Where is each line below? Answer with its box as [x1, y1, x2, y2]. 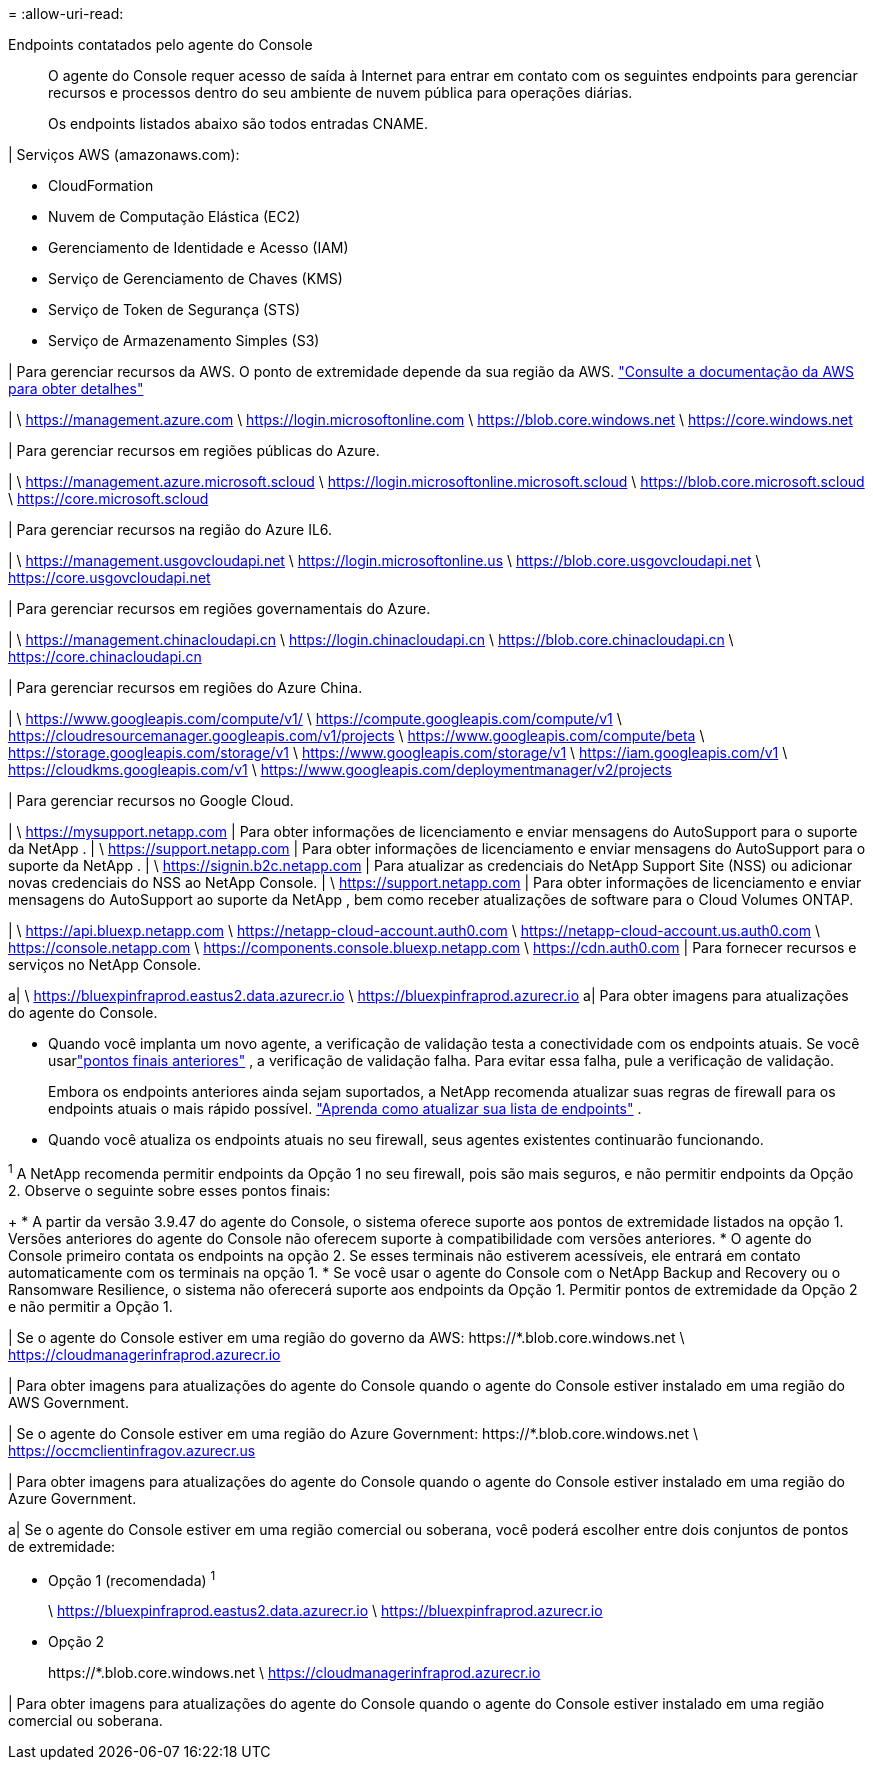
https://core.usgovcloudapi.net [8, 569, 211, 586]
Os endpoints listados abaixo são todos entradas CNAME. [48, 115, 429, 132]
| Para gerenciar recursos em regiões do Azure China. [8, 679, 363, 696]
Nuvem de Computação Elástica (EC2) [48, 208, 301, 225]
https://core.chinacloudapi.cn [8, 648, 202, 665]
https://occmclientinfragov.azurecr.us [8, 1441, 256, 1459]
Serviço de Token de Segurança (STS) [48, 301, 301, 318]
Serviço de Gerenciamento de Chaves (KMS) [48, 270, 343, 287]
